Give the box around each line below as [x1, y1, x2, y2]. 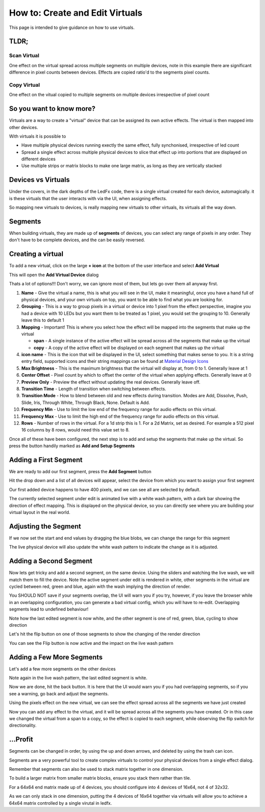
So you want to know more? [9, 104, 96, 113]
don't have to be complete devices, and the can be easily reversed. [9, 237, 145, 243]
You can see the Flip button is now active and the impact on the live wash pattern [9, 640, 174, 646]
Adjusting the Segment [9, 522, 81, 531]
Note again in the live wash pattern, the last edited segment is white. [9, 675, 148, 681]
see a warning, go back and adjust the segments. [9, 690, 109, 696]
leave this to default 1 [21, 317, 65, 323]
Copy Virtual [9, 81, 40, 88]
